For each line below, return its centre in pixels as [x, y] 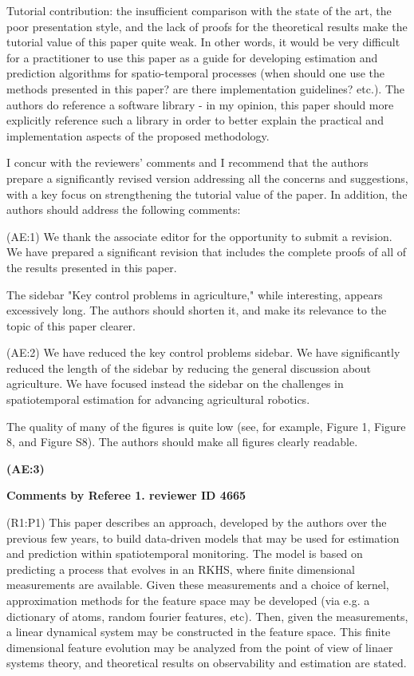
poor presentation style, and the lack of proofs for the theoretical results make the [207, 26]
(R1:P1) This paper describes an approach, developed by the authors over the [197, 522]
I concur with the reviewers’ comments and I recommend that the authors [187, 162]
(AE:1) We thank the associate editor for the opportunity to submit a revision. [199, 236]
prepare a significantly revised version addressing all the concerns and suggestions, [207, 178]
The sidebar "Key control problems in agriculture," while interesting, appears [195, 294]
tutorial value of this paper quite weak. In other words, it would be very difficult [203, 42]
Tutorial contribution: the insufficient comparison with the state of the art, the [199, 10]
